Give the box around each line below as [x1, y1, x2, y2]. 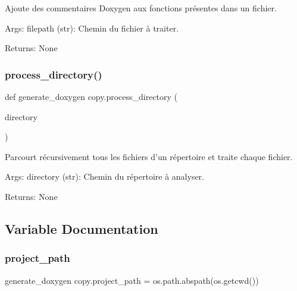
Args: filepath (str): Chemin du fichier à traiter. [5, 21, 179, 34]
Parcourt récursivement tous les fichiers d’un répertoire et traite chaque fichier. [5, 150, 293, 162]
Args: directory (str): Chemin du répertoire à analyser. [5, 170, 205, 183]
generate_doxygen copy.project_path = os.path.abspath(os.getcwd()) [5, 274, 259, 286]
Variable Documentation [5, 219, 158, 237]
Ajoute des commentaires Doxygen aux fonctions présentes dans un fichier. [5, 2, 277, 14]
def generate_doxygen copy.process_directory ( [5, 90, 178, 102]
